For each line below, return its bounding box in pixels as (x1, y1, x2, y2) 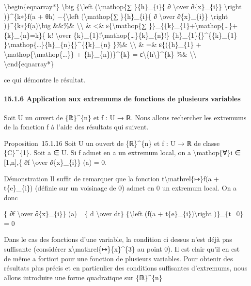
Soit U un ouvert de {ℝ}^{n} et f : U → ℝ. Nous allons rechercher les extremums (4, 112, 247, 122)
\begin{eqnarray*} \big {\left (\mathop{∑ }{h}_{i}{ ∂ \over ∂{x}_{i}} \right (4, 1, 242, 11)
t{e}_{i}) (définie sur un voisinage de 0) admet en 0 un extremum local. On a (4, 183, 237, 193)
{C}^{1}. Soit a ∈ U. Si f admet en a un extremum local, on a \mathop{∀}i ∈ (4, 147, 241, 158)
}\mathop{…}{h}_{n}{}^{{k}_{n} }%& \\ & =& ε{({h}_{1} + (4, 39, 202, 49)
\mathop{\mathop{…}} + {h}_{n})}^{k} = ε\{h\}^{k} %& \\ (4, 48, 197, 59)
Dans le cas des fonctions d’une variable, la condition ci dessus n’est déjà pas (4, 234, 232, 244)
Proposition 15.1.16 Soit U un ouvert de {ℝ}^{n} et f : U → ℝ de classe (4, 138, 220, 148)
